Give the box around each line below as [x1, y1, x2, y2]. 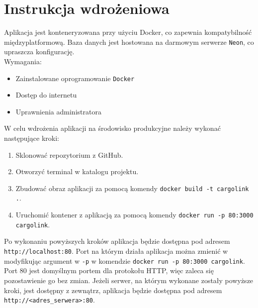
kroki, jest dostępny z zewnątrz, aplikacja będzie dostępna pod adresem [4, 285, 222, 295]
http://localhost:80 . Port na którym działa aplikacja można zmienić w [4, 246, 228, 256]
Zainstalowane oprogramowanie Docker [15, 73, 135, 83]
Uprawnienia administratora [15, 106, 101, 116]
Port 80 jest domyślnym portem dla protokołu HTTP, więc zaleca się [4, 265, 214, 276]
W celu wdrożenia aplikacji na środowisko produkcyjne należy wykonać [4, 123, 221, 133]
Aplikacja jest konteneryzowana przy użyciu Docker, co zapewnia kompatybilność [4, 27, 252, 37]
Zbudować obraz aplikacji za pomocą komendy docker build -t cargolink [15, 183, 249, 193]
